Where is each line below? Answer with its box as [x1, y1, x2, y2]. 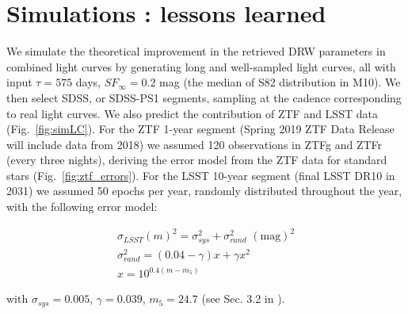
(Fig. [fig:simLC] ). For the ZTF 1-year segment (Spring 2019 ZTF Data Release [6, 121, 395, 137]
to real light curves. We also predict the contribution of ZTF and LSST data [6, 105, 378, 121]
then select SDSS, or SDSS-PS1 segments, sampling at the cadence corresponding [6, 89, 402, 105]
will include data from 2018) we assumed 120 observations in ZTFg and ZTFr [6, 136, 383, 152]
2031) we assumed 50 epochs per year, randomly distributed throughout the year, [6, 182, 402, 199]
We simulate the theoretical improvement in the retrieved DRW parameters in [6, 43, 386, 59]
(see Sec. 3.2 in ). [201, 290, 285, 307]
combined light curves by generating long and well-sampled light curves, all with [6, 58, 396, 75]
